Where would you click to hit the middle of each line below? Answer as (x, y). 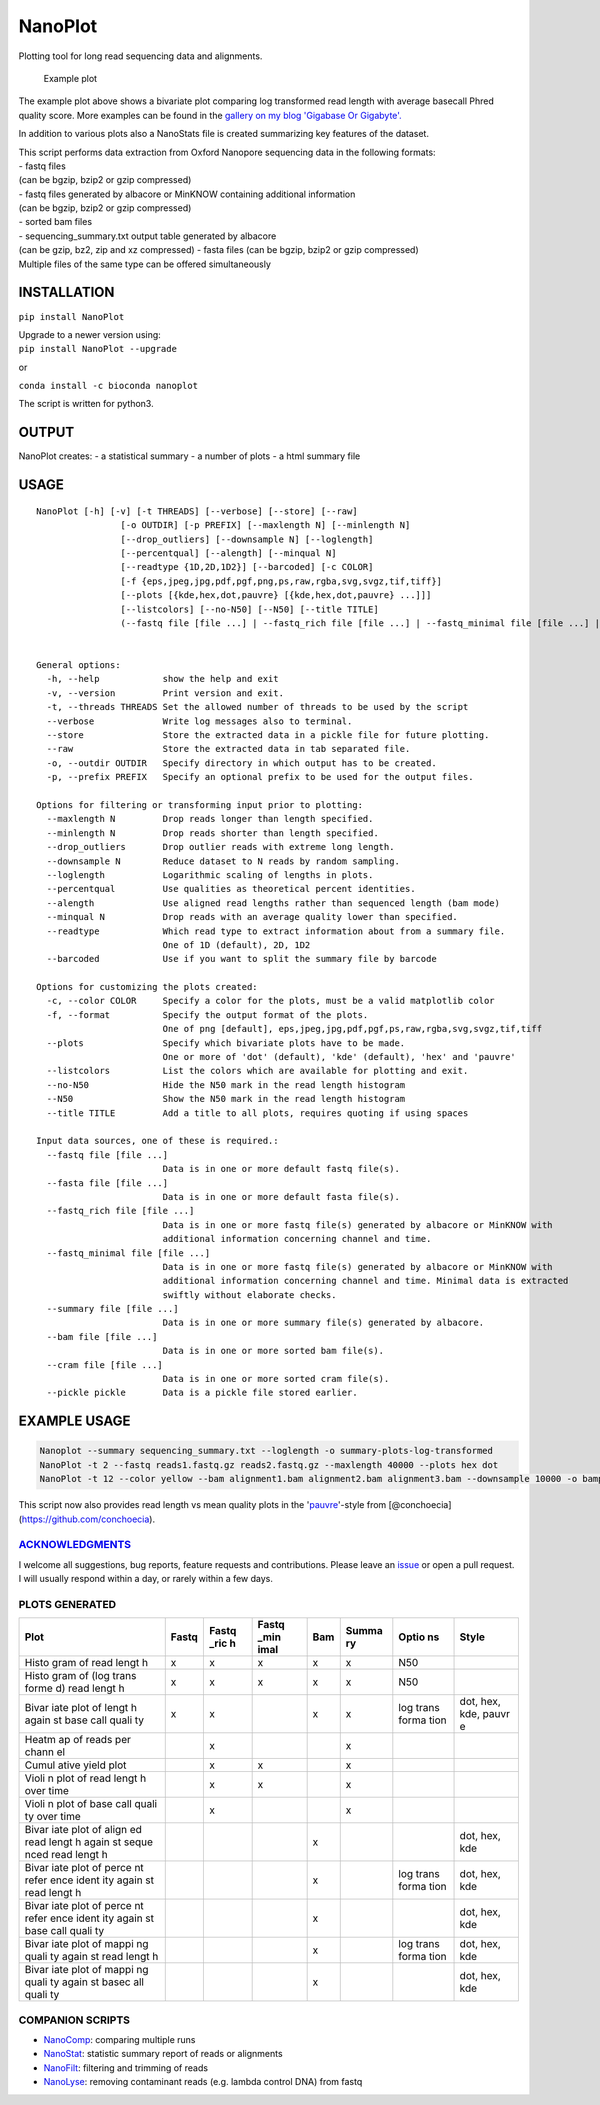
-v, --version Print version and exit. (165, 693)
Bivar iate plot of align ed (83, 1830)
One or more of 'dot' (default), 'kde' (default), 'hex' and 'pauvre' (339, 1057)
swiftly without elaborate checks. (249, 1294)
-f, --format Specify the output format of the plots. (207, 1014)
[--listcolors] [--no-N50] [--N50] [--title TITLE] (249, 609)
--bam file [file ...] (102, 1336)
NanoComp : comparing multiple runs (119, 2039)
